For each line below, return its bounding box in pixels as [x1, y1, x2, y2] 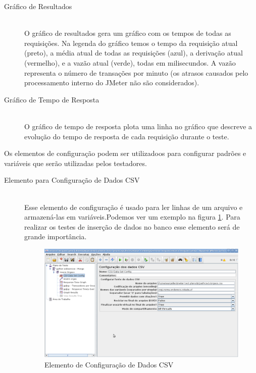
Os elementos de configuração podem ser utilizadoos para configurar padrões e [4, 148, 246, 158]
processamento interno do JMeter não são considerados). [24, 77, 199, 88]
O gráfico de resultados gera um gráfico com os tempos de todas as [24, 28, 231, 38]
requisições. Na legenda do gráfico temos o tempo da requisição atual [24, 37, 238, 48]
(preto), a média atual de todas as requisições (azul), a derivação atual [24, 47, 243, 58]
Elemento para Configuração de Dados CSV [4, 175, 140, 185]
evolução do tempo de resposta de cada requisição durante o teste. [24, 131, 229, 141]
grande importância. [24, 231, 87, 242]
